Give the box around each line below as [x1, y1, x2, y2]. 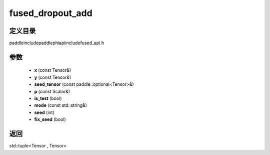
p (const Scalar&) [34, 88, 70, 94]
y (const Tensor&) [34, 74, 71, 80]
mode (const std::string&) [34, 102, 87, 108]
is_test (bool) [34, 95, 62, 101]
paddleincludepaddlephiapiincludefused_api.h [9, 40, 104, 46]
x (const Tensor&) [34, 67, 71, 73]
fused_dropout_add [9, 8, 92, 19]
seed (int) [34, 109, 54, 115]
